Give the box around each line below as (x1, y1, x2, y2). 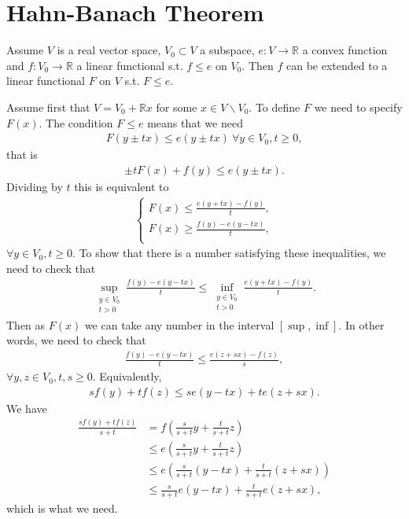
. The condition (39, 114, 113, 131)
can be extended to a (286, 57, 388, 73)
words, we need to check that (6, 332, 146, 348)
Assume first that (6, 98, 90, 115)
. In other (338, 316, 385, 333)
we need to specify (314, 98, 403, 115)
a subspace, (200, 42, 255, 58)
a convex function (302, 42, 388, 58)
